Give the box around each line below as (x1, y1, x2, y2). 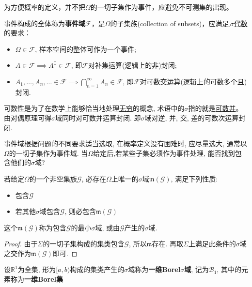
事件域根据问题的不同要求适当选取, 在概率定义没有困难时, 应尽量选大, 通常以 (4, 138, 247, 149)
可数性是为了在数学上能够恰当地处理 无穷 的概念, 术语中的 (4, 103, 185, 113)
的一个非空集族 (29, 173, 77, 183)
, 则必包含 (64, 206, 96, 216)
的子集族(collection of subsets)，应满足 (110, 18, 229, 28)
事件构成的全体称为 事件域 (4, 18, 85, 28)
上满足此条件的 (188, 239, 236, 249)
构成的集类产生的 (70, 264, 125, 274)
